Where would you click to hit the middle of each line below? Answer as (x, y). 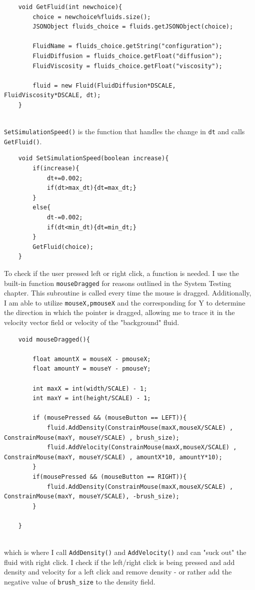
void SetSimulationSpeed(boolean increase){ (93, 159)
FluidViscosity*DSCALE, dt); (52, 95)
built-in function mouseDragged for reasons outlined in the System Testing (118, 283)
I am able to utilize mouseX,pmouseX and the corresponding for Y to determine (125, 302)
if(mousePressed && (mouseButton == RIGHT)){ (110, 477)
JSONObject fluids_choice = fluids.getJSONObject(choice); (133, 27)
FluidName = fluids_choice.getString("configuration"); (127, 46)
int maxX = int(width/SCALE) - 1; (90, 388)
